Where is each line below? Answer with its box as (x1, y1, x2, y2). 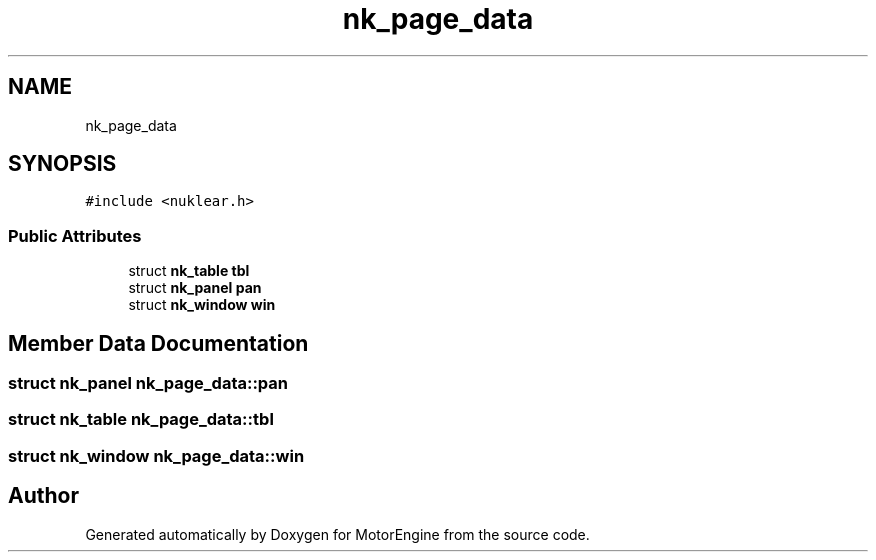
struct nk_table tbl (128, 262, 250, 280)
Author (8, 483, 79, 509)
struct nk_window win (128, 296, 276, 314)
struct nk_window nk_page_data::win (8, 445, 305, 466)
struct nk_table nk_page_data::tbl (8, 409, 274, 430)
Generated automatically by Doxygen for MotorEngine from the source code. (85, 525, 590, 543)
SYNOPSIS (8, 151, 117, 177)
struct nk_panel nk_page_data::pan (8, 373, 289, 394)
